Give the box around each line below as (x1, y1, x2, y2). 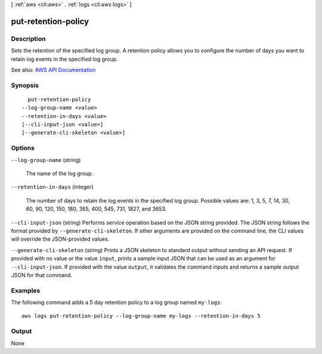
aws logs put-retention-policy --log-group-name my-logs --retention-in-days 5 (21, 313, 261, 319)
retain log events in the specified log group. (11, 55, 118, 63)
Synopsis (11, 81, 39, 89)
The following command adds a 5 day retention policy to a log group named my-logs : (11, 299, 222, 306)
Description (11, 35, 46, 43)
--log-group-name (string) (11, 156, 81, 163)
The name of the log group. (26, 170, 94, 177)
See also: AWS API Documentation (11, 66, 96, 73)
